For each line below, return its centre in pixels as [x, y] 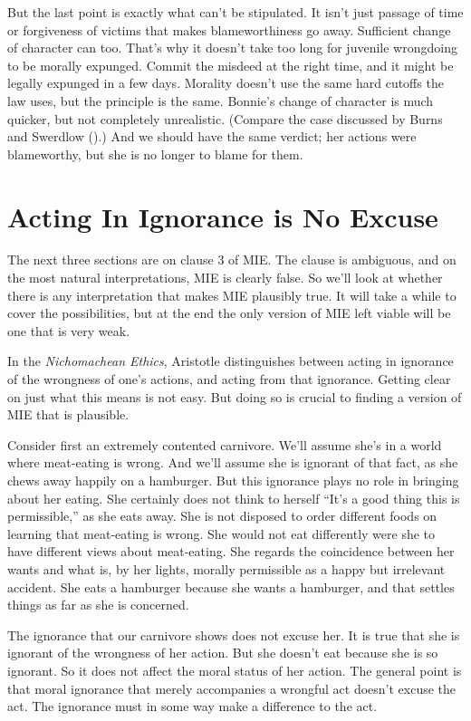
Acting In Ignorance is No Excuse [223, 216]
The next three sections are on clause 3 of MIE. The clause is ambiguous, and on [232, 260]
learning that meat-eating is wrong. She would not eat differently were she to [221, 533]
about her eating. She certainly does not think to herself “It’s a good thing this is [234, 498]
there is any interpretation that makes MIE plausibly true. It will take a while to [232, 295]
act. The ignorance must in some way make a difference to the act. [192, 706]
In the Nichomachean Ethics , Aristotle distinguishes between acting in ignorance [231, 361]
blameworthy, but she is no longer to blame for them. [155, 154]
